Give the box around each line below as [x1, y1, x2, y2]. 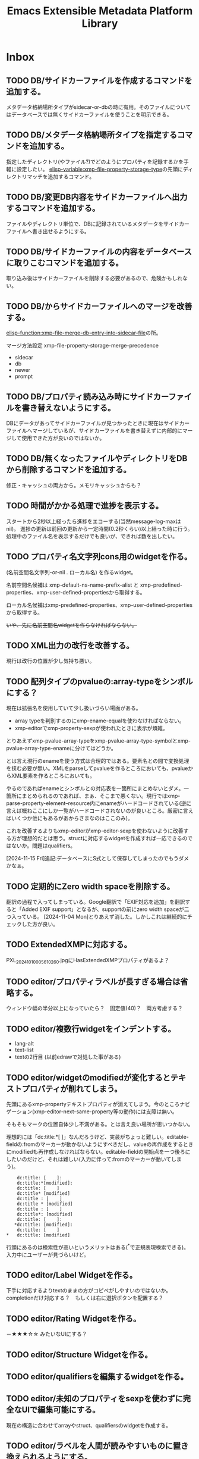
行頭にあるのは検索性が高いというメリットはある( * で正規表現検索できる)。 [6, 1242, 189, 1251]
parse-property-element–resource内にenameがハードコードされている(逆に [6, 800, 192, 807]
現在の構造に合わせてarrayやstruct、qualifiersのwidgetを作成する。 [6, 1422, 171, 1429]
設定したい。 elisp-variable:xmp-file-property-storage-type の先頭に [16, 165, 184, 173]
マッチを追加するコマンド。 [26, 173, 95, 180]
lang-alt [14, 1040, 34, 1047]
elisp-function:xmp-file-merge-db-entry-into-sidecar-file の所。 [6, 329, 162, 337]
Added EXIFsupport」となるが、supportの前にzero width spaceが [21, 906, 184, 913]
